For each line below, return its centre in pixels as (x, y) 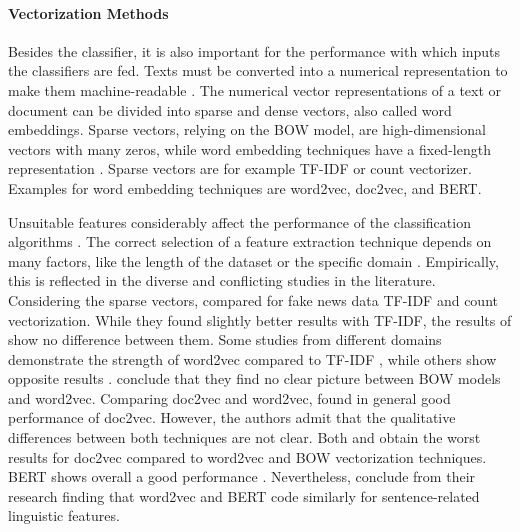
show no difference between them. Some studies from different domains (225, 339)
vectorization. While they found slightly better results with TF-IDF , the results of (260, 319)
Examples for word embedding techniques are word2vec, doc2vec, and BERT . (245, 187)
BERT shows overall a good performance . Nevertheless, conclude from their (242, 476)
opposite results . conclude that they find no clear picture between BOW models (254, 378)
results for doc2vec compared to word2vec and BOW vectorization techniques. (247, 456)
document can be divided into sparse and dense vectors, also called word (230, 109)
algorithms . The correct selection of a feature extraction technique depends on (250, 241)
